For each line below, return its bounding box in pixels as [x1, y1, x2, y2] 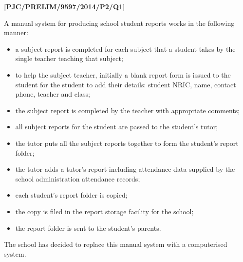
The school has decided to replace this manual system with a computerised [4, 239, 227, 249]
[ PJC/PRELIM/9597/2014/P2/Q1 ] [4, 1, 125, 11]
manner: [4, 27, 28, 38]
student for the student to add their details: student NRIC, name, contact [15, 79, 236, 89]
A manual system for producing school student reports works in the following [4, 18, 235, 28]
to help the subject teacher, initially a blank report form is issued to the [15, 69, 231, 80]
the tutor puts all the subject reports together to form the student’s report [15, 138, 239, 148]
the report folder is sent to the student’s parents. [15, 222, 161, 233]
